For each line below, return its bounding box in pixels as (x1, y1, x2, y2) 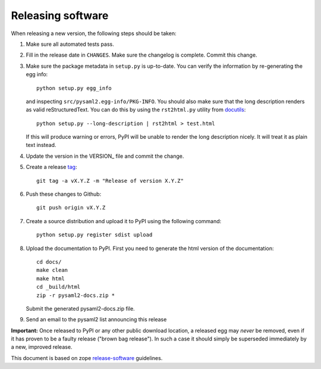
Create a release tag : (26, 164, 77, 171)
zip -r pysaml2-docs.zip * (36, 292, 115, 299)
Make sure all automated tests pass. (26, 40, 114, 48)
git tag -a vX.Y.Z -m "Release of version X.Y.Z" (36, 177, 184, 184)
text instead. (26, 142, 56, 149)
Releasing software (11, 9, 109, 22)
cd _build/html (36, 283, 81, 290)
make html (36, 275, 65, 282)
